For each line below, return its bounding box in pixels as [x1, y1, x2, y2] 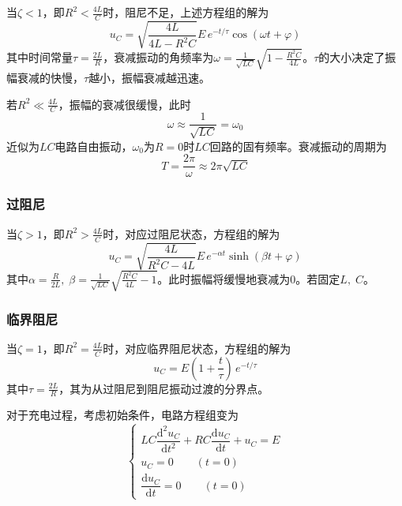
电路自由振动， [54, 137, 133, 154]
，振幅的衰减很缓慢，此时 [58, 96, 191, 112]
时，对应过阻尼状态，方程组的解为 [103, 225, 280, 242]
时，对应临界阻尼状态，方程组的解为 [103, 339, 291, 356]
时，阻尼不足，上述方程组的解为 [103, 4, 269, 20]
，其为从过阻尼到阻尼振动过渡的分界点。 [58, 380, 269, 396]
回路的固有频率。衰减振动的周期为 [209, 137, 387, 154]
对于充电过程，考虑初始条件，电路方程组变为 [6, 407, 239, 423]
